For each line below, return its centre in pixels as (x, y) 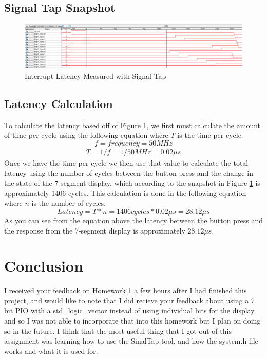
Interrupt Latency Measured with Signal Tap (96, 75)
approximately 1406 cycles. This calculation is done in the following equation (125, 193)
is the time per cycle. (210, 135)
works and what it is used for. (51, 351)
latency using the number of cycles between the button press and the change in (129, 173)
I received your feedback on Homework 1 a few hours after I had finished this (126, 290)
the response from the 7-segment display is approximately (95, 230)
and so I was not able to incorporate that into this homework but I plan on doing (132, 320)
